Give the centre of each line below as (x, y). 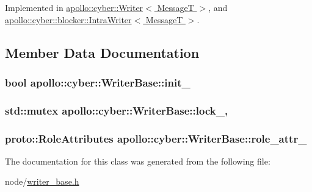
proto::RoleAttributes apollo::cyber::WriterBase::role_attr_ (156, 138)
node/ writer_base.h (42, 181)
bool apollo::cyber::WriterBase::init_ (98, 82)
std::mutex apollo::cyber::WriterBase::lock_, (117, 110)
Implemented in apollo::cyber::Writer (74, 7)
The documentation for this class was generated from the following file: (138, 161)
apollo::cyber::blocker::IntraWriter (68, 19)
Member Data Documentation (102, 52)
